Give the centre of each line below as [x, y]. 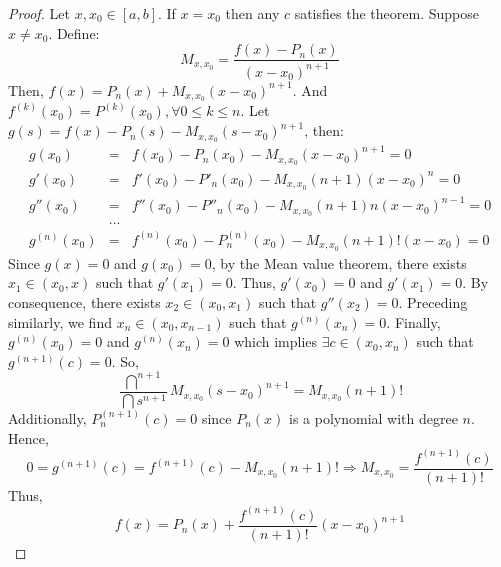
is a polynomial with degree [373, 417]
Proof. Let [39, 13]
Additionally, [47, 417]
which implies [276, 341]
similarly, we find [60, 321]
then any [252, 13]
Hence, [28, 437]
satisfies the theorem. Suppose [386, 13]
